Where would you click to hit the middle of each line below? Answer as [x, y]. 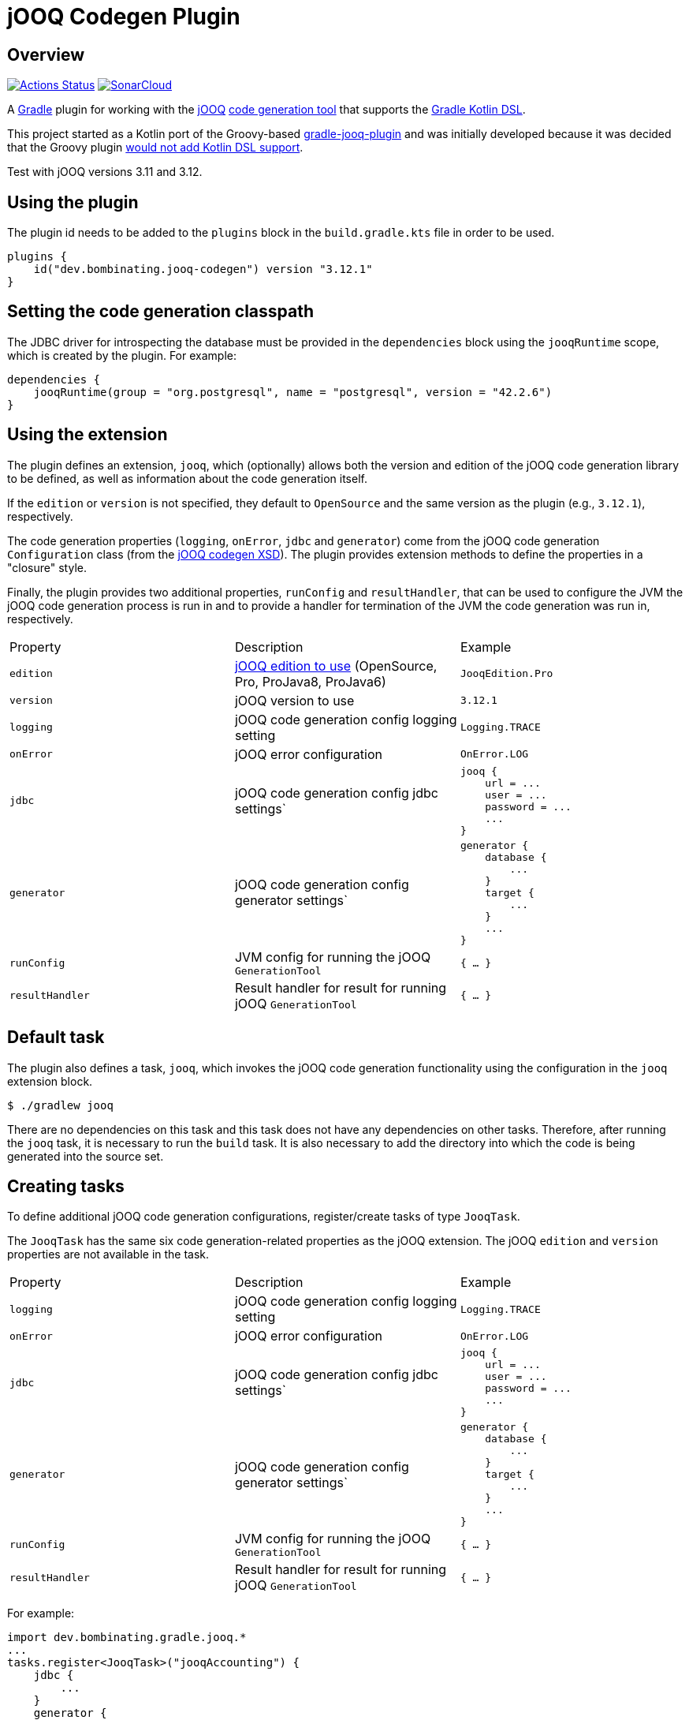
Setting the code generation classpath [161, 312]
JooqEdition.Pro [507, 674]
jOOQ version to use [294, 700]
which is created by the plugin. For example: [122, 355]
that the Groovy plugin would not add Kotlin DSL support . [155, 148]
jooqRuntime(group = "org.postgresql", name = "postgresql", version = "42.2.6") [293, 392]
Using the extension [88, 435]
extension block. [50, 1081]
